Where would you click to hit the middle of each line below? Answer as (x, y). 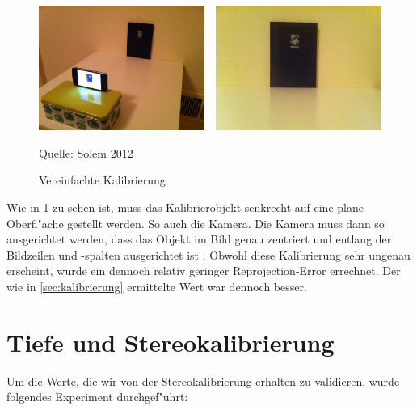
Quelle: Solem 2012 (86, 152)
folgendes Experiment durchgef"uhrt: (97, 397)
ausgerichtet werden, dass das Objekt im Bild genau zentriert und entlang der (199, 239)
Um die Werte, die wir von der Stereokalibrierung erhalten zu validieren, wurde (203, 380)
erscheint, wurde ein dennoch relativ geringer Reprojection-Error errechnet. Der (204, 271)
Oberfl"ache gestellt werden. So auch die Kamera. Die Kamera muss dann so (196, 223)
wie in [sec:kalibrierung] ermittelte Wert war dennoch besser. (157, 286)
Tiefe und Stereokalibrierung (171, 342)
